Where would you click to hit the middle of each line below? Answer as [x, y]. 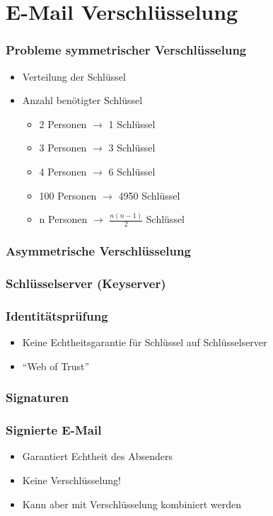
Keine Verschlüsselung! [71, 480]
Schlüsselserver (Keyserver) [86, 283]
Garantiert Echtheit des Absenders [97, 456]
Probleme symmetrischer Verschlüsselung [126, 50]
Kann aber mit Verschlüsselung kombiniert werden [132, 504]
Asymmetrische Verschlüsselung [98, 251]
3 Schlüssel [132, 148]
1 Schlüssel [132, 124]
